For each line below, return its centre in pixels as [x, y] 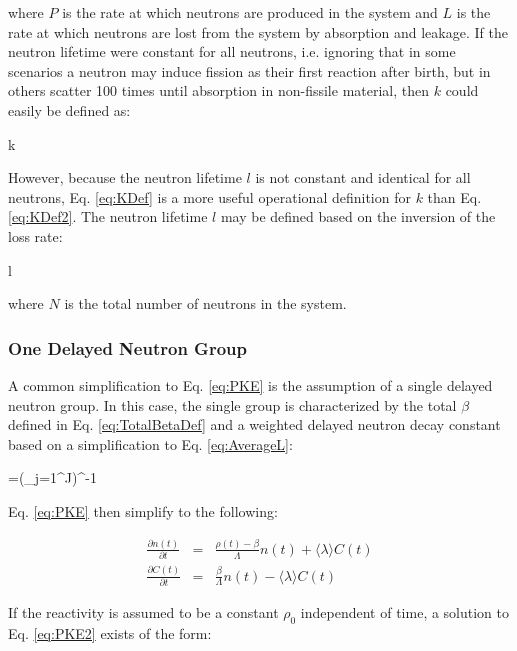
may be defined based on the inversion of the [358, 216]
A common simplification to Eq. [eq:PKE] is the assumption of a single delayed [250, 384]
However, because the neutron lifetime [125, 177]
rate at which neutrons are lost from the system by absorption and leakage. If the [258, 31]
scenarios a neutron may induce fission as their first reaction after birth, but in [249, 70]
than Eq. [454, 196]
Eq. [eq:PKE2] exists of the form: [110, 632]
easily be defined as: [69, 109]
